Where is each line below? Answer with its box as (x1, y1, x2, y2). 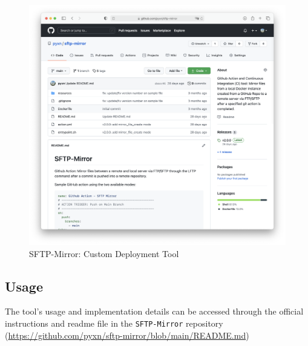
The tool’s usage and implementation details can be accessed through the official (5, 305, 304, 318)
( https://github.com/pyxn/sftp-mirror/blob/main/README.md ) (5, 328, 249, 341)
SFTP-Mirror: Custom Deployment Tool (29, 247, 179, 259)
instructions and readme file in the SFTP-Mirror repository (5, 317, 223, 330)
